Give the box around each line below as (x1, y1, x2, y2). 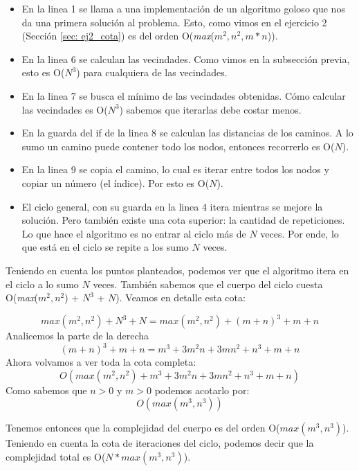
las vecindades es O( (21, 102, 108, 116)
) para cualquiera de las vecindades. (76, 65, 228, 80)
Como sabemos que (6, 382, 87, 397)
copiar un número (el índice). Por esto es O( (21, 175, 210, 190)
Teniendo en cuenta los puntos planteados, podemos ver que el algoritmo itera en (6, 263, 349, 277)
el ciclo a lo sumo (6, 276, 79, 291)
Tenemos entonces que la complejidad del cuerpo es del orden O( (6, 420, 280, 435)
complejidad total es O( (6, 450, 106, 464)
